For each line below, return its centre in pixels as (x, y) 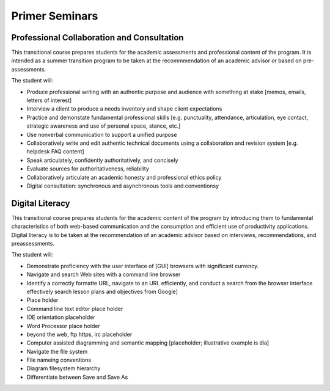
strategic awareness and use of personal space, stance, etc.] (104, 126)
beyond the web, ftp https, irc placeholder (79, 334)
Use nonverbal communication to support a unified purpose (102, 134)
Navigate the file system (57, 351)
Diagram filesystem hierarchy (64, 368)
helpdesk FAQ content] (56, 152)
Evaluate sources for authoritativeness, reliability (88, 169)
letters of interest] (49, 100)
